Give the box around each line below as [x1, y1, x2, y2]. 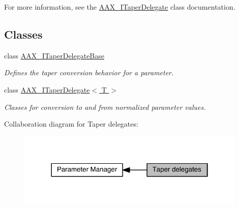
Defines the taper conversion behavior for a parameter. [4, 67, 174, 78]
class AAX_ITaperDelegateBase [4, 50, 105, 61]
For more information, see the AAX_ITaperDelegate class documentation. [4, 2, 235, 12]
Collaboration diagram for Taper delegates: [4, 118, 138, 129]
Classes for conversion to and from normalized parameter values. [4, 101, 206, 112]
